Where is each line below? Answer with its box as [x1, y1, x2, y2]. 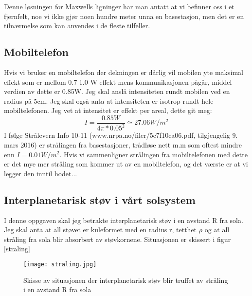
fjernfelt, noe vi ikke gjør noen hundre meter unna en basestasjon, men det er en [4, 11, 244, 21]
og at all [204, 224, 230, 235]
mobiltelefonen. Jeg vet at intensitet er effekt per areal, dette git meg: [4, 105, 212, 115]
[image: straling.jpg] [23, 260, 97, 268]
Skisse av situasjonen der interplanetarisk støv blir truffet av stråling [23, 275, 228, 285]
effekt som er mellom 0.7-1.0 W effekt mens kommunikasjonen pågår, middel [4, 76, 232, 87]
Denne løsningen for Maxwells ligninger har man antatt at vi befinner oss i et [4, 1, 234, 11]
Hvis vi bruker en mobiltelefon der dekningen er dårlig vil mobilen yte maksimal [4, 67, 243, 77]
